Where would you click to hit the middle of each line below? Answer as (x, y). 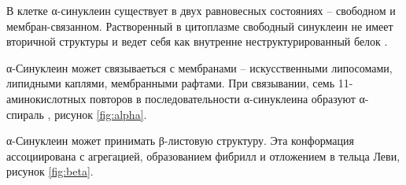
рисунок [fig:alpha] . (101, 114)
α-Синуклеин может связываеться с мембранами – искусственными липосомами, (199, 67)
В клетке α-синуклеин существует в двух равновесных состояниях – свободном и (201, 10)
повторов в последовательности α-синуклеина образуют (223, 98)
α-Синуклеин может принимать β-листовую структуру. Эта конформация (180, 141)
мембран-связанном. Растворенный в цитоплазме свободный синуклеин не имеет (200, 26)
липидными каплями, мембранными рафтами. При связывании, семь (171, 83)
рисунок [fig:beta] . (50, 171)
